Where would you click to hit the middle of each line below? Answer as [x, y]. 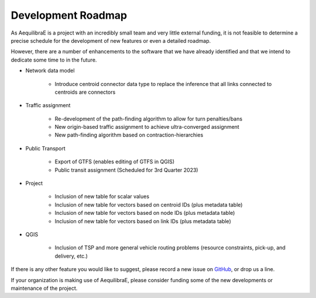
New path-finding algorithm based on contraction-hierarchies [129, 135]
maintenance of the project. [44, 288]
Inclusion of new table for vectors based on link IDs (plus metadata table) [143, 221]
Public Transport [45, 148]
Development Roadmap [69, 15]
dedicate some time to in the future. [54, 60]
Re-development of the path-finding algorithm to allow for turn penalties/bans [149, 119]
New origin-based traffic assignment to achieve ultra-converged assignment [147, 127]
